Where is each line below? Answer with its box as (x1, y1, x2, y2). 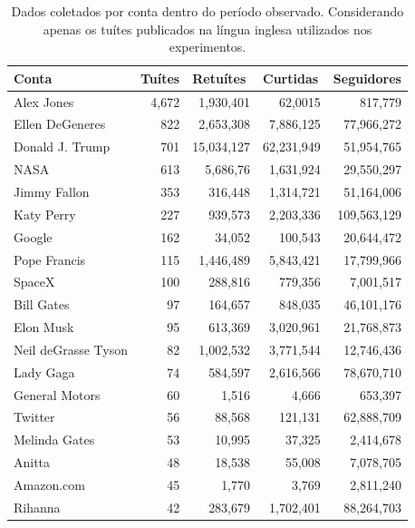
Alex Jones (14, 92, 74, 111)
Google (14, 227, 53, 246)
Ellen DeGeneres (14, 114, 106, 133)
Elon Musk (14, 318, 74, 337)
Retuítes (192, 68, 246, 87)
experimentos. (169, 37, 246, 56)
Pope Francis (14, 249, 86, 269)
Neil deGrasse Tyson (14, 339, 128, 358)
